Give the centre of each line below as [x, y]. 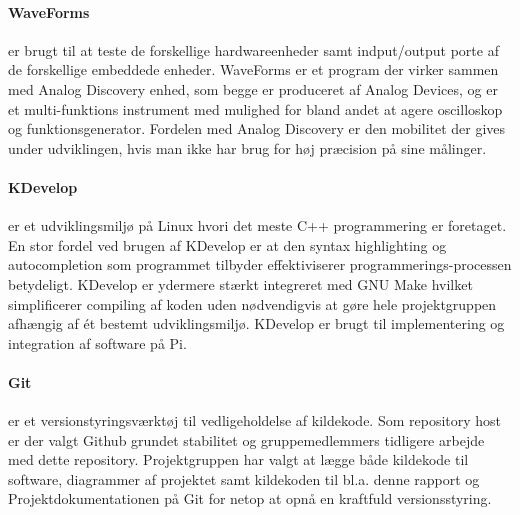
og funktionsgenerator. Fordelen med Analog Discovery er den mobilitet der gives [257, 128]
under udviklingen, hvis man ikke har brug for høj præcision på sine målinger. [247, 147]
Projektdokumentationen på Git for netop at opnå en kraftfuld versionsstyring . [250, 498]
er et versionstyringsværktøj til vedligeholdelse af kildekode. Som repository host [255, 420]
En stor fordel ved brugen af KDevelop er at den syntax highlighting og [227, 244]
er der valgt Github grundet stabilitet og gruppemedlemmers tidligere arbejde [246, 439]
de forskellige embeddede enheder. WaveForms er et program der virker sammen [253, 69]
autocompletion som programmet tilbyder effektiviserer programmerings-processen [260, 264]
